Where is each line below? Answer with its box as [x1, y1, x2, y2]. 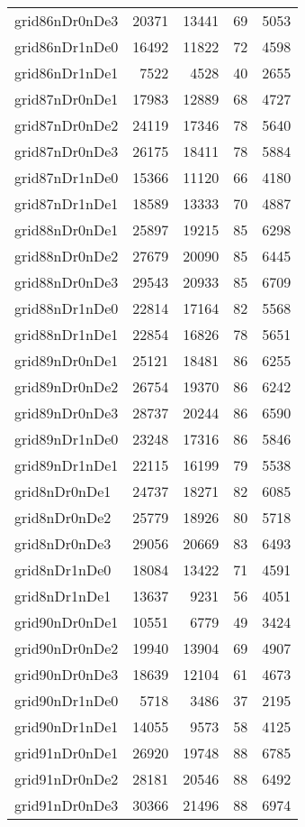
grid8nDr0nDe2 [14, 507, 112, 528]
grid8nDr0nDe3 [14, 533, 112, 554]
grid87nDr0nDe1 [14, 88, 119, 109]
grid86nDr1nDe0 [14, 36, 119, 57]
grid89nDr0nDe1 [14, 350, 119, 371]
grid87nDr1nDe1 [14, 193, 119, 214]
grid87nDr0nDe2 [14, 115, 119, 135]
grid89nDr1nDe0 [14, 428, 119, 449]
